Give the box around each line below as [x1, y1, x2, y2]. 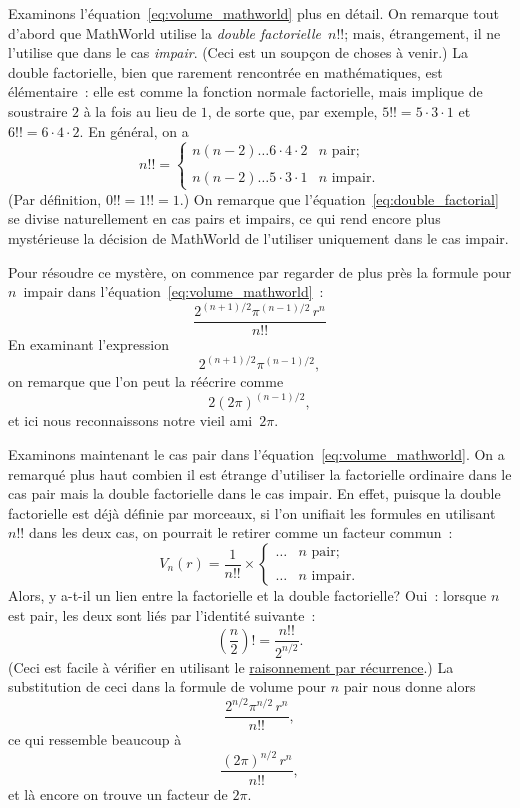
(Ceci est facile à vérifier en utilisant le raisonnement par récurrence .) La [8, 656, 454, 677]
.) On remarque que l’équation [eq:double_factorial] [179, 188, 499, 209]
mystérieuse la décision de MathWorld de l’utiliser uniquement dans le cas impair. [8, 227, 509, 248]
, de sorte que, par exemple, [207, 100, 378, 121]
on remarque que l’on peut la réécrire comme [8, 371, 284, 392]
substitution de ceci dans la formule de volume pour [8, 676, 327, 697]
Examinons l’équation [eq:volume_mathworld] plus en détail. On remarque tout [8, 3, 499, 23]
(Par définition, [8, 188, 102, 209]
